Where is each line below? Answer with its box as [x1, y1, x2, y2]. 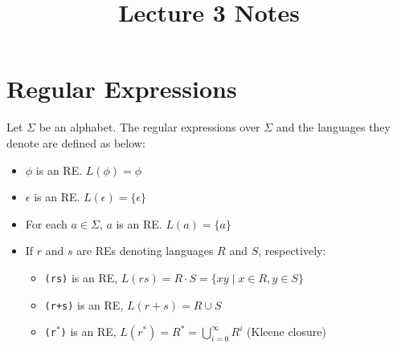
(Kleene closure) [247, 323, 326, 340]
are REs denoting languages [76, 242, 214, 259]
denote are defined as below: [6, 134, 145, 151]
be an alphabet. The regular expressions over [39, 119, 260, 136]
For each [25, 215, 68, 232]
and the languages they [276, 119, 391, 136]
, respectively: [258, 242, 326, 259]
